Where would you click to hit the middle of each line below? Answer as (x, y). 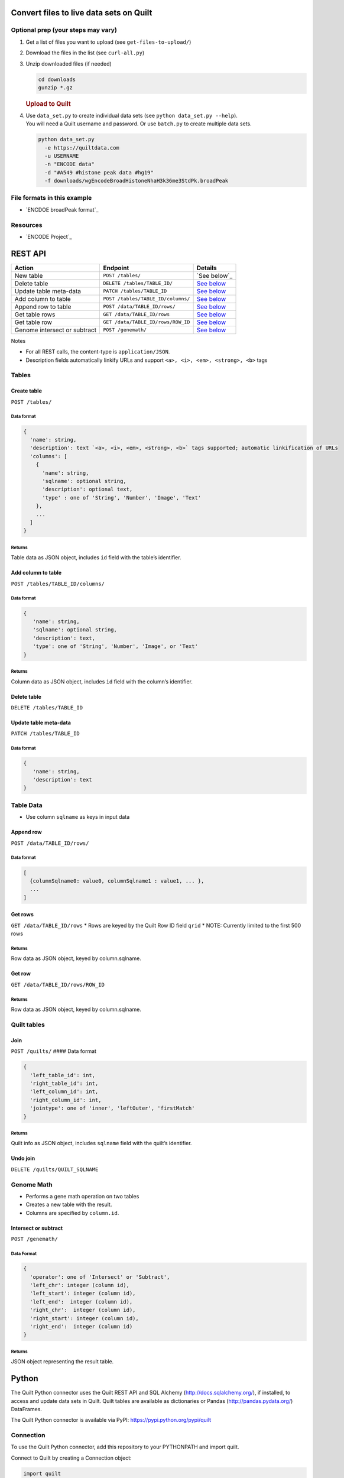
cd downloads (57, 79)
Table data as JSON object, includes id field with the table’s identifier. (96, 558)
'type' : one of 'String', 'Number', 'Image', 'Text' (122, 497)
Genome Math (32, 1184)
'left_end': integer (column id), (81, 1302)
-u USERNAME (62, 156)
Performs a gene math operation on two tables (82, 1197)
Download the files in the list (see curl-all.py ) (85, 53)
